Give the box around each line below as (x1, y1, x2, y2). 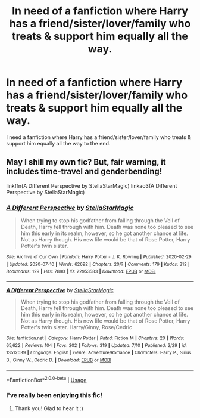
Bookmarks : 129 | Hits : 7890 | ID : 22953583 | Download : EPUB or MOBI (6, 268, 156, 275)
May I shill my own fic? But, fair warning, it (6, 157, 166, 168)
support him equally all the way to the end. (6, 140, 111, 147)
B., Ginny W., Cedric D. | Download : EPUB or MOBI (6, 357, 112, 363)
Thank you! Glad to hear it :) (14, 404, 83, 412)
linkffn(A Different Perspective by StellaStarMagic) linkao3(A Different (6, 182, 177, 189)
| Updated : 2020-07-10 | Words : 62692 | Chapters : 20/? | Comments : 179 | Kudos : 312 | (6, 261, 190, 267)
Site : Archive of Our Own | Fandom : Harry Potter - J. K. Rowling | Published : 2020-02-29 (6, 254, 192, 260)
